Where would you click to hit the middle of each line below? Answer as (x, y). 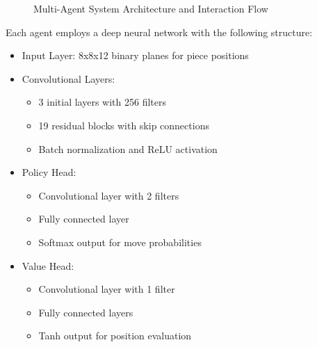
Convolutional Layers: (68, 78)
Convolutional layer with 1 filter (107, 289)
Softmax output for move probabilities (120, 242)
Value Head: (48, 265)
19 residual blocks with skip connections (124, 125)
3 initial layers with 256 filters (102, 102)
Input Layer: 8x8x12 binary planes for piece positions (135, 55)
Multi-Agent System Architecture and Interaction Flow (151, 8)
